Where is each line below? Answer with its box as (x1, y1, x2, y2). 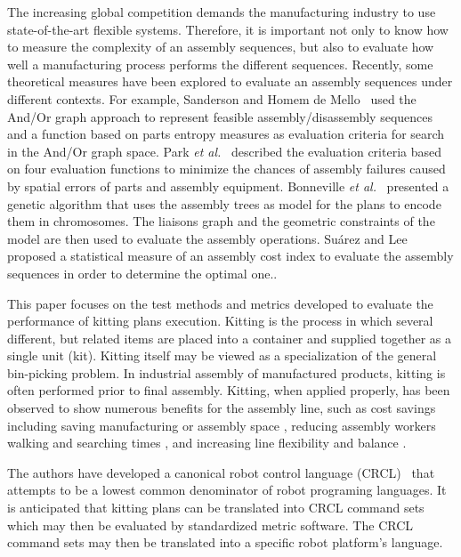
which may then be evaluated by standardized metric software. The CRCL (7, 515, 414, 534)
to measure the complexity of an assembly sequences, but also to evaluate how (7, 37, 434, 56)
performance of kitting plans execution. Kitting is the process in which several (7, 311, 433, 330)
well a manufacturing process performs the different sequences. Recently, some (7, 54, 433, 73)
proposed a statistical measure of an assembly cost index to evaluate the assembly (7, 246, 454, 265)
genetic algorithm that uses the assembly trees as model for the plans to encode (7, 194, 441, 213)
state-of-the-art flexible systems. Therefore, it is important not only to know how (7, 20, 449, 38)
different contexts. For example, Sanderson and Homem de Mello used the (7, 89, 417, 108)
